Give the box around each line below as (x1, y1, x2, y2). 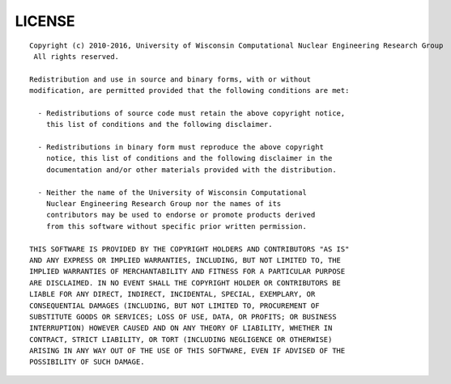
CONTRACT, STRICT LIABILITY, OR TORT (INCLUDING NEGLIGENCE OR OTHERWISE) (29, 335, 333, 344)
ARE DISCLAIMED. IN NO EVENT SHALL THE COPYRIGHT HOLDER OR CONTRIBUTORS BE (29, 278, 342, 287)
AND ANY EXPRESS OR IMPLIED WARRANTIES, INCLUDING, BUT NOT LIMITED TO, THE (29, 255, 342, 264)
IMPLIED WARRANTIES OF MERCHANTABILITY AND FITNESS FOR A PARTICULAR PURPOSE (29, 267, 346, 276)
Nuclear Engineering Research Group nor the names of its (45, 199, 282, 209)
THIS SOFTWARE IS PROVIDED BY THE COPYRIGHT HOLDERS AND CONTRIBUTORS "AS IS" (29, 244, 350, 254)
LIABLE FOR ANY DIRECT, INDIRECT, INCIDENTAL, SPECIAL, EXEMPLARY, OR (29, 289, 316, 299)
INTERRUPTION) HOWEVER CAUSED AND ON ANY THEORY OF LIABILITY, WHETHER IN (29, 323, 333, 333)
